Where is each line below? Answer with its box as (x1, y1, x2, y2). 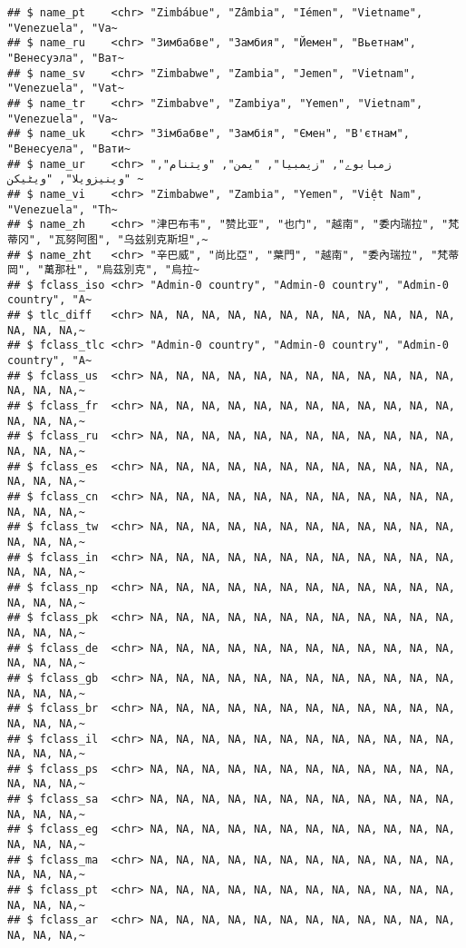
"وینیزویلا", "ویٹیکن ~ (7, 173, 144, 186)
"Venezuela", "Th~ (7, 202, 118, 216)
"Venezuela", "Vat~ (7, 82, 124, 95)
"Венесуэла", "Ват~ (7, 51, 124, 64)
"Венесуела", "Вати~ (7, 142, 131, 155)
